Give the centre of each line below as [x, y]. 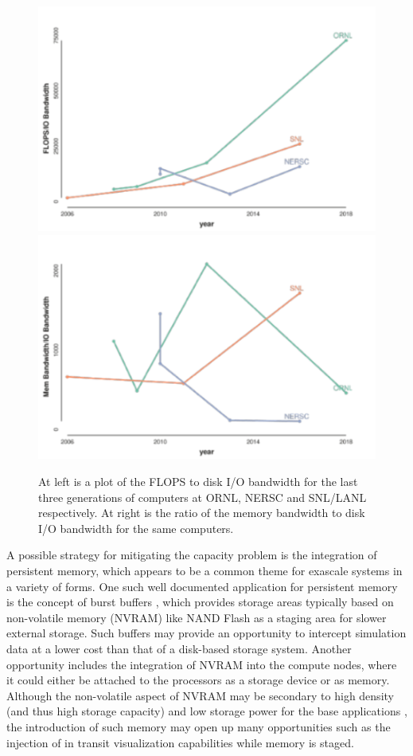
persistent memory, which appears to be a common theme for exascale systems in [205, 570]
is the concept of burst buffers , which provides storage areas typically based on [200, 602]
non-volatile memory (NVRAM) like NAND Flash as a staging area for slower [197, 617]
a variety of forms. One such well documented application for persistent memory [202, 586]
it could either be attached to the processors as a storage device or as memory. [198, 680]
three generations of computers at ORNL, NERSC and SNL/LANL [203, 497]
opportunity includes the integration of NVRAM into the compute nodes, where [202, 664]
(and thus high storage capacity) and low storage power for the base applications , [207, 711]
